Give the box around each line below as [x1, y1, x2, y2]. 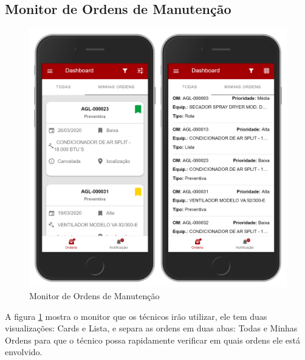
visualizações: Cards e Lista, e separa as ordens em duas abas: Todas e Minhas [5, 322, 298, 334]
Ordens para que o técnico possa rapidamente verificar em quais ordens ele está [5, 333, 300, 346]
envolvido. [5, 345, 43, 358]
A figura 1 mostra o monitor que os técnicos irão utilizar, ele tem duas [5, 310, 267, 322]
